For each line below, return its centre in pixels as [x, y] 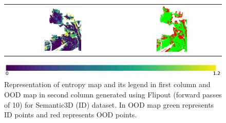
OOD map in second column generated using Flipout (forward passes [113, 94]
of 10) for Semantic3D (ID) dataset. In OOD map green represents [109, 104]
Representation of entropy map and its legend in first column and [107, 84]
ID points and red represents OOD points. [71, 115]
